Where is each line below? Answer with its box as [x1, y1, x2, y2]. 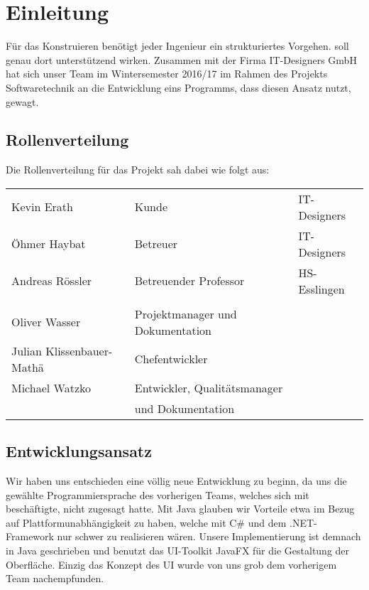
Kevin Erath [11, 198, 73, 215]
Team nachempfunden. [6, 571, 104, 586]
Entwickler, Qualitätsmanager [134, 379, 283, 396]
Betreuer [134, 235, 178, 252]
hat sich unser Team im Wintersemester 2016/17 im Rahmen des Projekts [6, 66, 328, 81]
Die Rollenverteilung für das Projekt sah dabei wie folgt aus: [6, 162, 270, 177]
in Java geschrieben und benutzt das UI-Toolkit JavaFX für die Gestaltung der [6, 543, 350, 558]
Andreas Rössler [11, 272, 92, 289]
